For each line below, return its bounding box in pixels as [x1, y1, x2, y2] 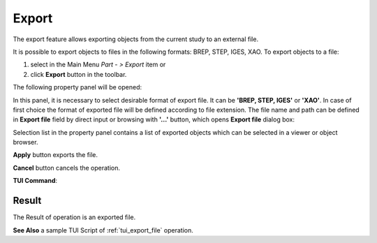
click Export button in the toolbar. [30, 70, 127, 78]
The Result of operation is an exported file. [13, 213, 136, 221]
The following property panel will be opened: [13, 83, 142, 91]
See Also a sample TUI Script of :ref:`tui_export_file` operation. [13, 226, 193, 234]
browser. [13, 138, 38, 147]
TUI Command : [13, 177, 58, 185]
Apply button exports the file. [13, 151, 98, 159]
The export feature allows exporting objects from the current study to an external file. [13, 35, 258, 43]
